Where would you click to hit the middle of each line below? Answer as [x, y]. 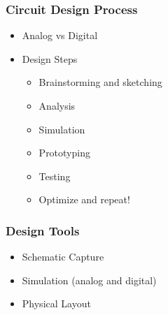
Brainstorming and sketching [100, 82]
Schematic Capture [63, 257]
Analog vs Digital [60, 35]
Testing [55, 176]
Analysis [57, 105]
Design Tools [43, 230]
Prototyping [64, 153]
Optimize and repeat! [84, 199]
